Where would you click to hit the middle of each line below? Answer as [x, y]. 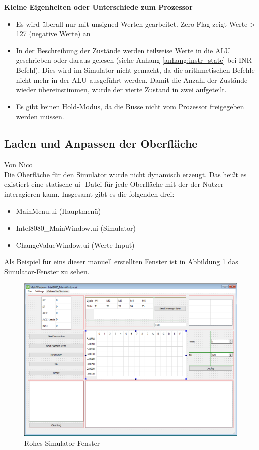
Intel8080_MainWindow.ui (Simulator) [76, 228]
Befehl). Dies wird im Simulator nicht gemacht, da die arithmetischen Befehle [135, 70]
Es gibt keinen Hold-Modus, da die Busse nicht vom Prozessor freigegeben [130, 106]
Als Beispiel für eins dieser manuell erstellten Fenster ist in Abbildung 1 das [121, 261]
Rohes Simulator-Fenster [62, 443]
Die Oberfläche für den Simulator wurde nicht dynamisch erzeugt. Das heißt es [125, 174]
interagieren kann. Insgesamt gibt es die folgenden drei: [89, 194]
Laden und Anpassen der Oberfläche [101, 143]
